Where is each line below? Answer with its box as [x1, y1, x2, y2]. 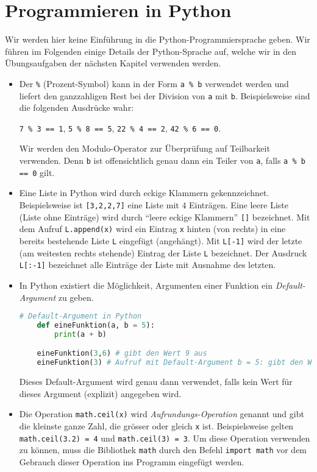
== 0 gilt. [19, 166, 55, 178]
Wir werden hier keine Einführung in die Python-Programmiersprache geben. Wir [5, 33, 310, 46]
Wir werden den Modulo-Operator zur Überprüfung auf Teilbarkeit [19, 142, 270, 155]
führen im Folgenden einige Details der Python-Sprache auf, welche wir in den [5, 44, 297, 57]
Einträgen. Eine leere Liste [189, 198, 288, 211]
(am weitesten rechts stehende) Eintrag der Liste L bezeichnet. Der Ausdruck [19, 246, 307, 259]
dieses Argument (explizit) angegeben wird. [19, 387, 182, 400]
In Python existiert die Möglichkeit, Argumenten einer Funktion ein [19, 278, 272, 291]
